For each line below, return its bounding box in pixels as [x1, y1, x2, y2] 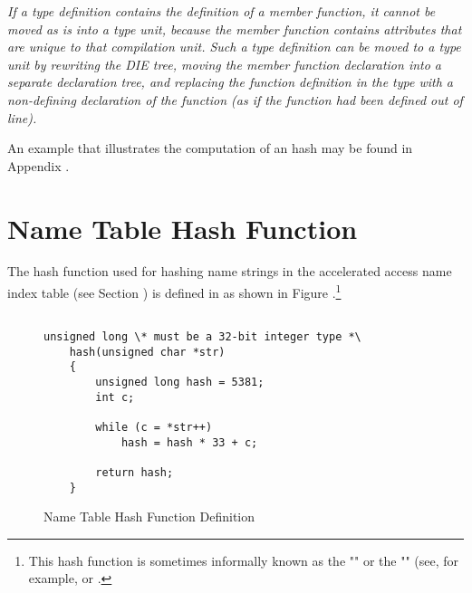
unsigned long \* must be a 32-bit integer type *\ [43, 330, 361, 343]
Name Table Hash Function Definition [43, 507, 255, 526]
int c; [95, 390, 135, 404]
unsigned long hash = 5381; [95, 375, 265, 388]
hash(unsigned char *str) [69, 345, 226, 359]
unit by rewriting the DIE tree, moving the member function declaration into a [7, 54, 442, 73]
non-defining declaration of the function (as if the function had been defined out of [7, 90, 463, 109]
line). [7, 108, 37, 127]
